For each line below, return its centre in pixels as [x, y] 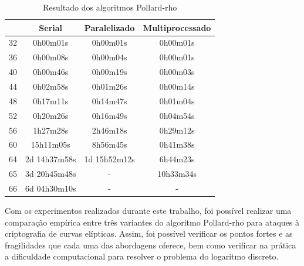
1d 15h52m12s [109, 159]
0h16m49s [109, 115]
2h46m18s [109, 130]
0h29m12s [177, 130]
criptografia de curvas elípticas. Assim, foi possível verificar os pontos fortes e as [149, 233]
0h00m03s [177, 72]
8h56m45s [109, 144]
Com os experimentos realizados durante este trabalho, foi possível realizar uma [148, 210]
